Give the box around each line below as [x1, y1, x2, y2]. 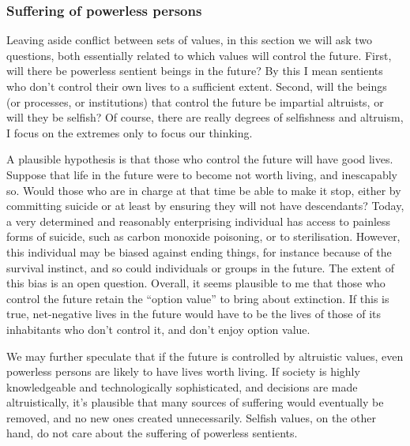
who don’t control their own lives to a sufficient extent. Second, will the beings [6, 78, 387, 94]
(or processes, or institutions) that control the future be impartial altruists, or [6, 93, 384, 110]
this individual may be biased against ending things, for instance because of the [6, 243, 392, 260]
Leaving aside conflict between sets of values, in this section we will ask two [6, 32, 373, 48]
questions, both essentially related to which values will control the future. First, [6, 47, 392, 63]
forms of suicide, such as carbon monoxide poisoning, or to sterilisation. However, [6, 228, 401, 245]
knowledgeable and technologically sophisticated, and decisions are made [6, 378, 358, 395]
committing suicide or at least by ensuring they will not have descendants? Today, [6, 197, 404, 214]
